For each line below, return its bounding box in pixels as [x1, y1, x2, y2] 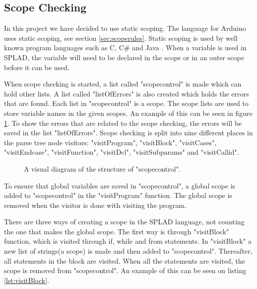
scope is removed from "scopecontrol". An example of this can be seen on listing [4, 265, 247, 276]
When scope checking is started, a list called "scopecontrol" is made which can [4, 79, 242, 89]
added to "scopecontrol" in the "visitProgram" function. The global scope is [4, 190, 232, 200]
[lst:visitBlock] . [4, 275, 49, 285]
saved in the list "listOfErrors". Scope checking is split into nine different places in [4, 127, 253, 138]
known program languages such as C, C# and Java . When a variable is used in [4, 42, 247, 53]
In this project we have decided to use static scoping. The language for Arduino [4, 23, 246, 33]
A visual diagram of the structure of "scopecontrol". [24, 163, 181, 174]
